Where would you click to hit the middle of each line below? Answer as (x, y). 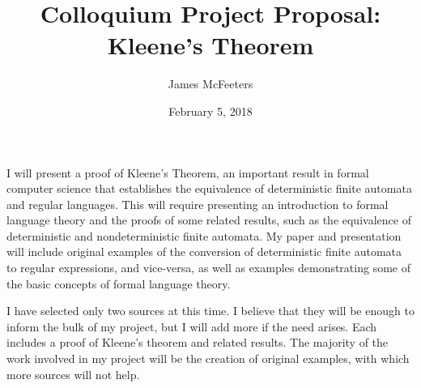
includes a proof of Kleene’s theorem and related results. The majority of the (198, 342)
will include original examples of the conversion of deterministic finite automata (204, 252)
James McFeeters (210, 84)
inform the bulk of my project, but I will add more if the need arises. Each (192, 326)
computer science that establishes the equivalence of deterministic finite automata (209, 188)
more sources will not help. (73, 374)
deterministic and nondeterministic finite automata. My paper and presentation (204, 235)
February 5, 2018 (210, 111)
